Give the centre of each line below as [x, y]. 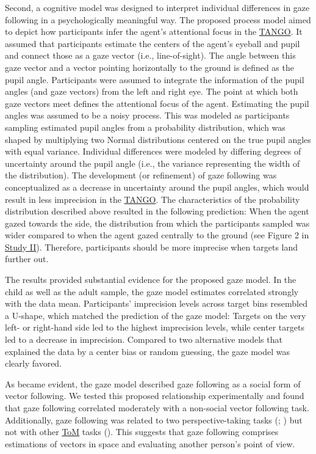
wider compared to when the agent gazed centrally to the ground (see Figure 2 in [157, 235]
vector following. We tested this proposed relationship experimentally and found [155, 396]
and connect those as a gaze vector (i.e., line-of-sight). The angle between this [150, 55]
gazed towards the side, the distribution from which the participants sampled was [157, 223]
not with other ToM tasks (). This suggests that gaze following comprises [142, 432]
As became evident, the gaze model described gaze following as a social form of [153, 383]
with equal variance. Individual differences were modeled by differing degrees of [153, 151]
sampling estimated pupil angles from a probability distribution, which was [145, 127]
